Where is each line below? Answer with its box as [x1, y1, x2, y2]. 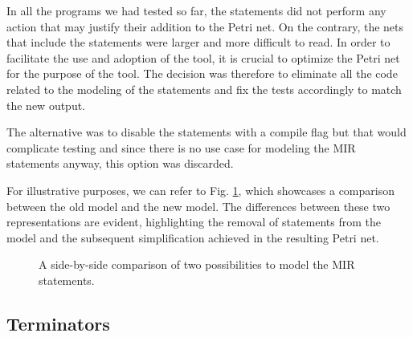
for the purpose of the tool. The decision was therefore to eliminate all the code [6, 65, 398, 82]
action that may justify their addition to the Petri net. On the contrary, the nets [6, 18, 404, 35]
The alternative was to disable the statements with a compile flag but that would [6, 124, 407, 140]
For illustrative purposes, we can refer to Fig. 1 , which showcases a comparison [6, 181, 395, 198]
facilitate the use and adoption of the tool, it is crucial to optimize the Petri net [6, 49, 400, 66]
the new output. [6, 96, 86, 113]
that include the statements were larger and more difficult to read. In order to [6, 34, 391, 51]
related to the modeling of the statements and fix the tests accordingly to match [6, 80, 402, 97]
